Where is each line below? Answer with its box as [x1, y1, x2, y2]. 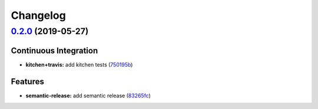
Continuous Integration [11, 45, 98, 55]
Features [11, 77, 44, 87]
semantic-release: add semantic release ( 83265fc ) [25, 92, 151, 99]
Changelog [11, 9, 66, 22]
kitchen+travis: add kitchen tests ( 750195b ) [25, 61, 133, 68]
